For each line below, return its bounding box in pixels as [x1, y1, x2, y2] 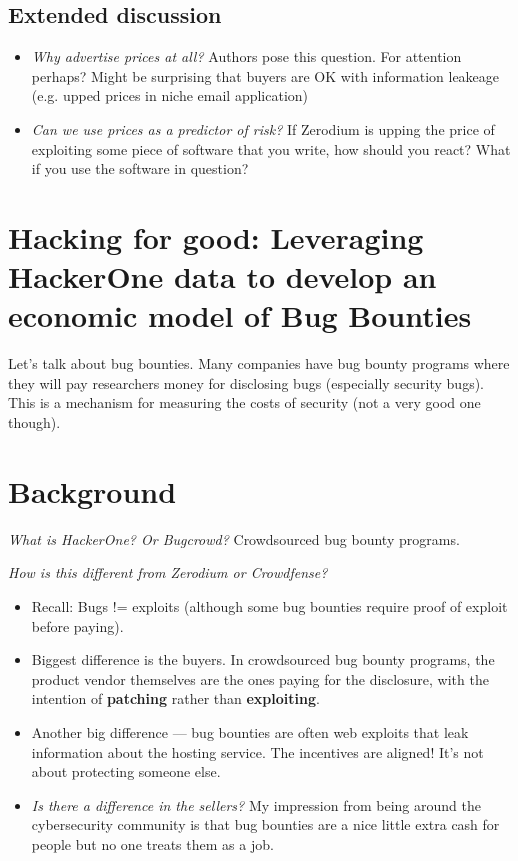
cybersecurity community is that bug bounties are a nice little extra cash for [31, 814, 500, 835]
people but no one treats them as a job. [31, 833, 274, 854]
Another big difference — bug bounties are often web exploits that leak [31, 721, 469, 742]
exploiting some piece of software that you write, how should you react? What [31, 138, 511, 159]
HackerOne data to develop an [8, 256, 437, 297]
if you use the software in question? [31, 158, 249, 179]
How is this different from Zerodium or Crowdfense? [8, 562, 328, 583]
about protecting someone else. [31, 761, 221, 782]
